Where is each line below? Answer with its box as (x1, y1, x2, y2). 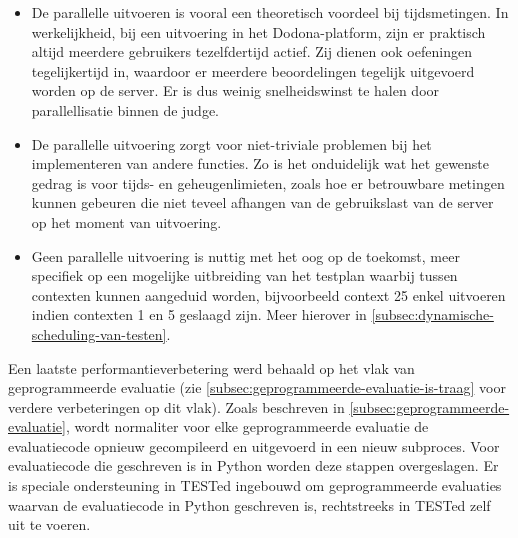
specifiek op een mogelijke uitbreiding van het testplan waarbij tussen (31, 265, 458, 286)
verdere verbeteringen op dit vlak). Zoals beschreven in (8, 396, 345, 417)
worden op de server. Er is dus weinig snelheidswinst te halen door (31, 80, 440, 101)
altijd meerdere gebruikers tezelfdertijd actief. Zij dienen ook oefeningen (31, 41, 472, 62)
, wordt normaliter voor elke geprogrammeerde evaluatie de (65, 416, 429, 437)
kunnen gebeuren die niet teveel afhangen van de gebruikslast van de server (31, 192, 494, 213)
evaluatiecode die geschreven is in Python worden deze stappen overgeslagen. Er (8, 455, 499, 476)
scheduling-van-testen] (31, 323, 167, 344)
